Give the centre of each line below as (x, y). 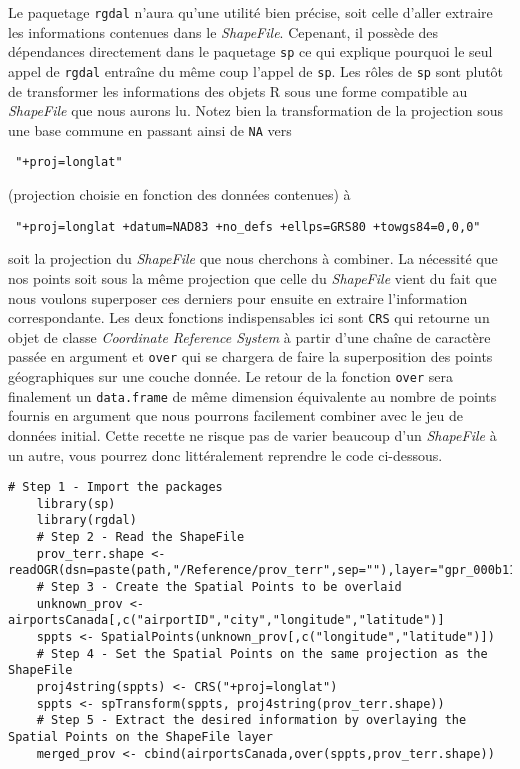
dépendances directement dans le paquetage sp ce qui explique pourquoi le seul (250, 51)
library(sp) (76, 503)
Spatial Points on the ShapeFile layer (140, 736)
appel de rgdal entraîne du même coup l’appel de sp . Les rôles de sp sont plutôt (256, 70)
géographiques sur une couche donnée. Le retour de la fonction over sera (230, 376)
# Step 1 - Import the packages (115, 487)
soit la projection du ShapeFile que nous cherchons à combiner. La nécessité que (253, 258)
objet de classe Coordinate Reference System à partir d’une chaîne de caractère (249, 336)
